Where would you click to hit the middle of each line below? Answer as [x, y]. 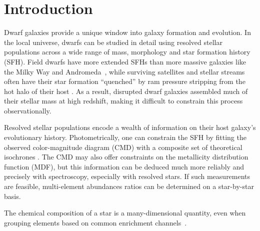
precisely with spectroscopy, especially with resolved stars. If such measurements [127, 176]
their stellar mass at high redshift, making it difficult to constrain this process [123, 101]
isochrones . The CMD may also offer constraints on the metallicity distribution [126, 157]
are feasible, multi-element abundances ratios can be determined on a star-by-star [129, 186]
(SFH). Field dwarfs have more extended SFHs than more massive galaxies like [125, 61]
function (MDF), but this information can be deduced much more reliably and [124, 166]
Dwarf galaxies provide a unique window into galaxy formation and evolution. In [127, 32]
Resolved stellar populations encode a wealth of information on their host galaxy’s [130, 127]
